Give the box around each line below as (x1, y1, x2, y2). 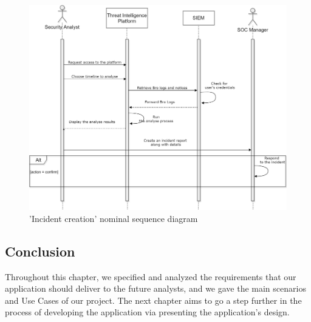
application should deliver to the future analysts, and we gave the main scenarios (5, 282, 306, 295)
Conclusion (5, 241, 75, 260)
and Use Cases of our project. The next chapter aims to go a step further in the (5, 293, 302, 306)
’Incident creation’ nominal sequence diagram (29, 212, 198, 224)
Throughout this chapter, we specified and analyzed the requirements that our (5, 270, 296, 283)
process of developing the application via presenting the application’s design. (5, 306, 290, 318)
